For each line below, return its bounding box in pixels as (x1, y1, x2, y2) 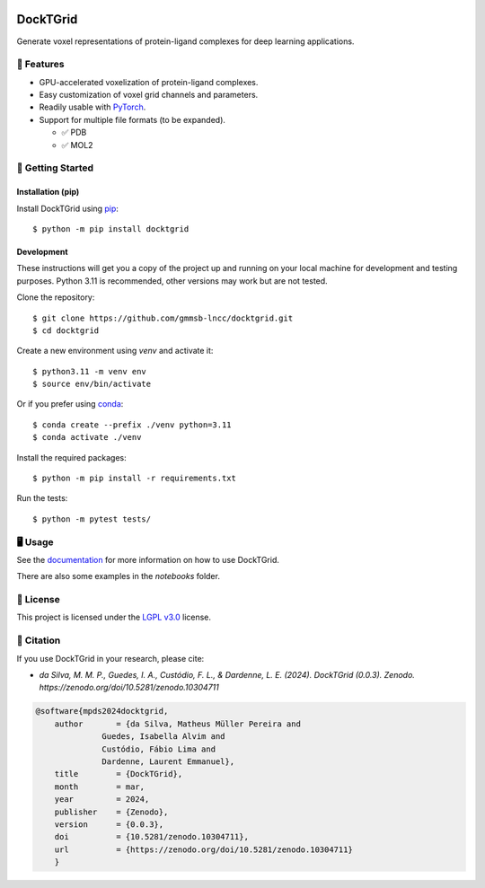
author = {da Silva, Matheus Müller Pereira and (54, 718, 301, 729)
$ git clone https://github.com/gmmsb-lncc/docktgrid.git (32, 312, 294, 323)
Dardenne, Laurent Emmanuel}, (101, 756, 235, 767)
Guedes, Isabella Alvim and (101, 732, 225, 742)
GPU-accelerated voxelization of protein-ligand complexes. (39, 76, 259, 87)
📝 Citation (16, 634, 61, 646)
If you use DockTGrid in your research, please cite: (16, 653, 205, 664)
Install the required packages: (16, 452, 128, 462)
